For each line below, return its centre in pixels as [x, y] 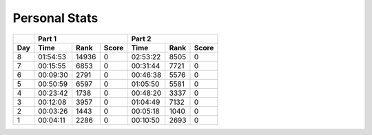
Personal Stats [55, 18]
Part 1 [48, 39]
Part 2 [141, 39]
